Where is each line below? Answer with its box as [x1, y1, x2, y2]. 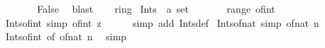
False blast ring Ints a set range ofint [37, 1, 275, 16]
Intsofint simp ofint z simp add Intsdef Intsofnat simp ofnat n [5, 15, 319, 30]
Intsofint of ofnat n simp [5, 29, 127, 44]
